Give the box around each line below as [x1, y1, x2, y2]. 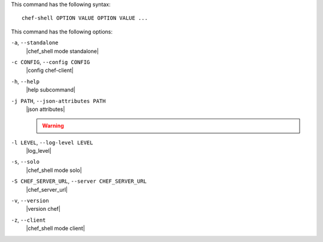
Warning [42, 122, 64, 129]
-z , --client [11, 216, 46, 223]
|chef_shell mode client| [26, 225, 85, 232]
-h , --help [11, 78, 40, 85]
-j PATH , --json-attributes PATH [11, 97, 106, 104]
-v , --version [11, 197, 49, 204]
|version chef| [26, 205, 61, 213]
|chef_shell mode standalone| [26, 47, 99, 55]
